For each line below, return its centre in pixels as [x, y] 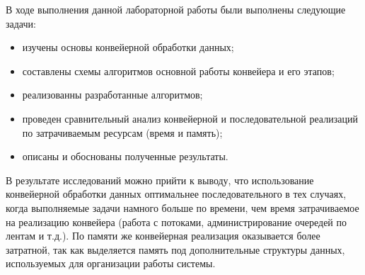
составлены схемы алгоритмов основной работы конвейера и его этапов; [178, 71]
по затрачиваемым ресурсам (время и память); [122, 132]
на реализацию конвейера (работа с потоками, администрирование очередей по [176, 221]
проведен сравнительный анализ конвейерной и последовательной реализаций [190, 118]
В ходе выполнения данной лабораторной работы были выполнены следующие [176, 9]
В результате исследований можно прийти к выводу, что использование [160, 180]
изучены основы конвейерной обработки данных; [128, 47]
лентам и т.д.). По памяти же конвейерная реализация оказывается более [163, 236]
